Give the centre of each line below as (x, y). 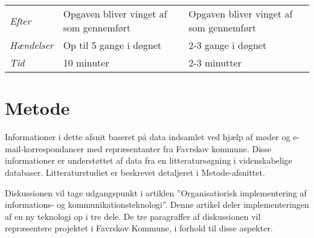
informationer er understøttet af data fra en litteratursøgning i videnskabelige (149, 160)
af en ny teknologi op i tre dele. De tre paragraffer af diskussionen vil (133, 216)
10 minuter (86, 63)
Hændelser (32, 45)
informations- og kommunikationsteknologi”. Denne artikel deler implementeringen (157, 204)
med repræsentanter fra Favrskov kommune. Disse (179, 148)
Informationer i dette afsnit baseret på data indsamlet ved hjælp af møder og (148, 137)
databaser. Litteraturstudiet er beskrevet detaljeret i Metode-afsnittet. (135, 172)
